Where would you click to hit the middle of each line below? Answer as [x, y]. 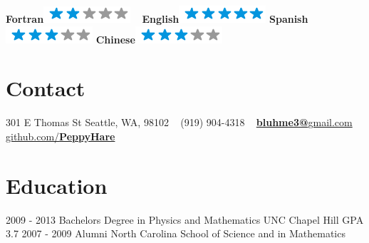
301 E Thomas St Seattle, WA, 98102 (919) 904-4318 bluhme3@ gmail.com [179, 122]
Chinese [115, 39]
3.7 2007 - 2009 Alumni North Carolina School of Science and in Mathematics [176, 233]
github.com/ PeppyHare [61, 136]
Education [57, 185]
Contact [46, 88]
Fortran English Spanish [157, 19]
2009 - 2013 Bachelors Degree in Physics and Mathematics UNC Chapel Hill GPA [185, 219]
